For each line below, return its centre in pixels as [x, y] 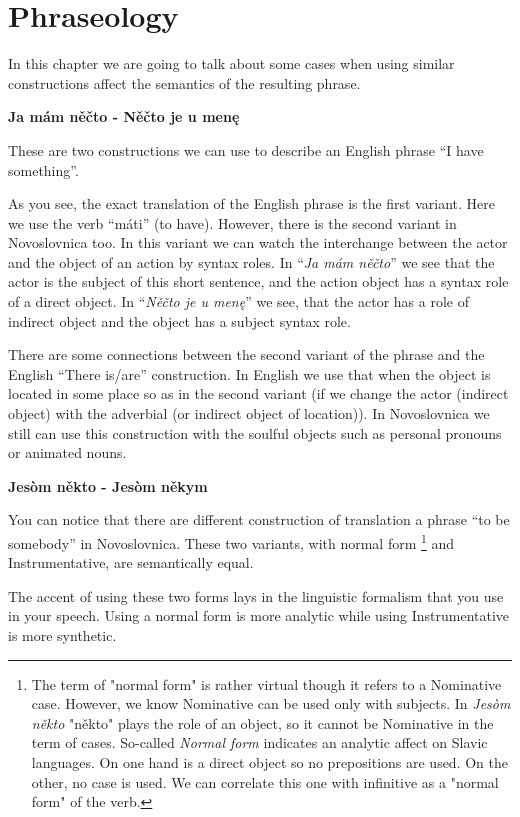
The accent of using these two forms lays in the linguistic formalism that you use [256, 595]
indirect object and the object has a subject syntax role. [179, 320]
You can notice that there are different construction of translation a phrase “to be [259, 519]
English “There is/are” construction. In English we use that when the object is [249, 373]
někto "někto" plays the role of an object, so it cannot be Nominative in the [262, 722]
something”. [43, 169]
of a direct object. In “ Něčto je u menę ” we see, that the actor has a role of [238, 301]
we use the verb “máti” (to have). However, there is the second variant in [232, 222]
